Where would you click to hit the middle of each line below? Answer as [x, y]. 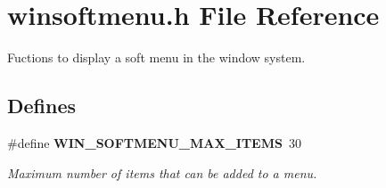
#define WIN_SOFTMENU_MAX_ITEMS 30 [154, 142]
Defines [42, 106]
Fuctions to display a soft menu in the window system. [156, 57]
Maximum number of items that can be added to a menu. [162, 172]
